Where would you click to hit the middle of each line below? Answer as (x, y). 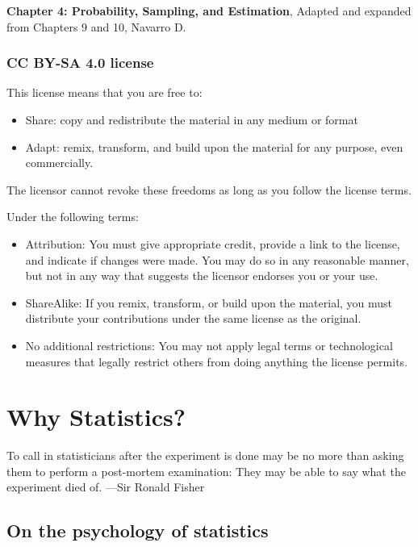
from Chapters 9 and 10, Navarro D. (96, 26)
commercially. (59, 163)
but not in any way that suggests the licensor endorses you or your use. (202, 276)
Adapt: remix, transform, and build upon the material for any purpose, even (214, 146)
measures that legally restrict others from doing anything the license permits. (216, 361)
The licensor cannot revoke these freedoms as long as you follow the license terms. (209, 189)
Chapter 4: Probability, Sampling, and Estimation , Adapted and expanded (209, 10)
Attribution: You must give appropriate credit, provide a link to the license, (213, 243)
